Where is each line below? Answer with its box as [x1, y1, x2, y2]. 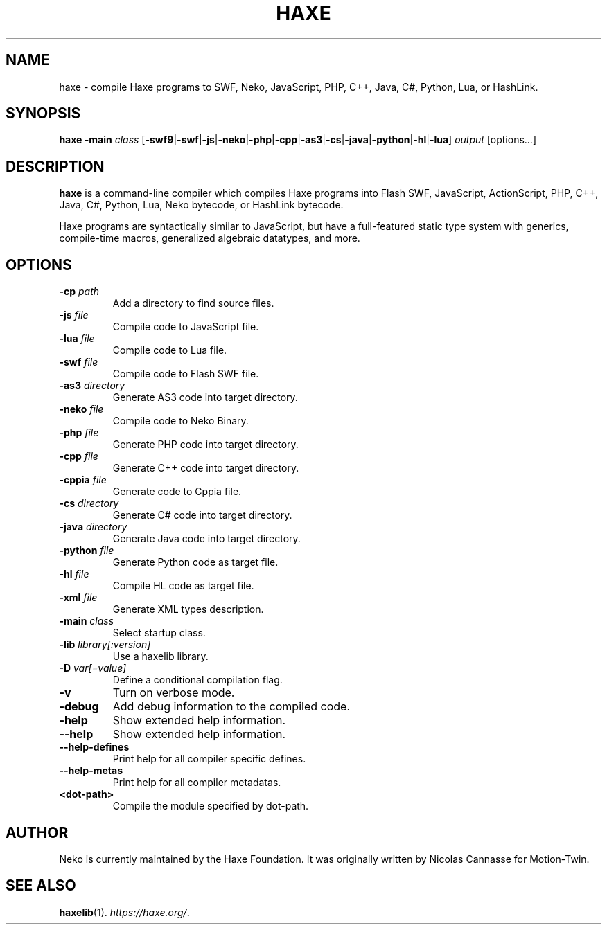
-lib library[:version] [59, 638, 151, 651]
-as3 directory [59, 379, 125, 392]
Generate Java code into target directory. [112, 533, 301, 545]
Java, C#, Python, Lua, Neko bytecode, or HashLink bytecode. [59, 199, 344, 211]
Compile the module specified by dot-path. [112, 800, 309, 812]
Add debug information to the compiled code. [112, 699, 350, 714]
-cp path [59, 285, 99, 298]
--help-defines [59, 741, 130, 753]
